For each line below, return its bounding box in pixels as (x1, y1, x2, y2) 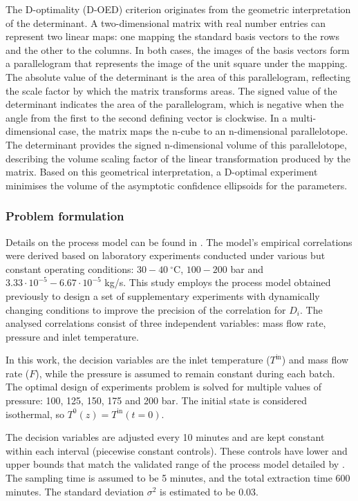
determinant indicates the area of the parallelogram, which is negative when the (6, 97, 344, 111)
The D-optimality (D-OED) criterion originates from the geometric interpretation (6, 2, 351, 16)
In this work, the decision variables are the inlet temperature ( (6, 352, 270, 367)
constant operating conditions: (6, 261, 134, 276)
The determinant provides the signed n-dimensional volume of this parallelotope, (6, 137, 347, 151)
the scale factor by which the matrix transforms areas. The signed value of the (6, 83, 337, 97)
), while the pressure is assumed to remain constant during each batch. (35, 366, 335, 380)
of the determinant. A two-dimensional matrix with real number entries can (6, 15, 326, 30)
